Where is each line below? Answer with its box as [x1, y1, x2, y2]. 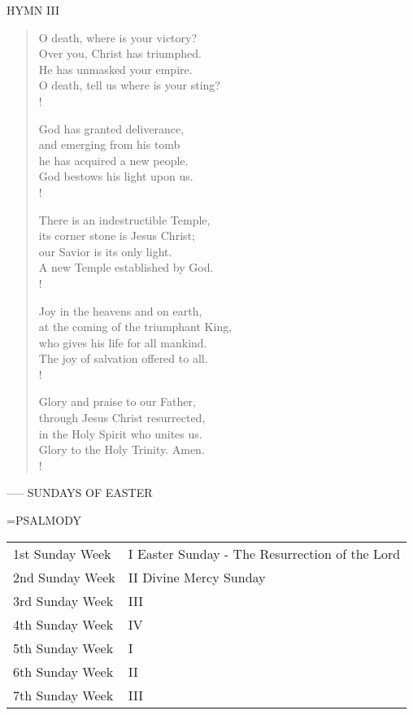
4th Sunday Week [13, 614, 114, 634]
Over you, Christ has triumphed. [38, 45, 202, 62]
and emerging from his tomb [38, 136, 180, 153]
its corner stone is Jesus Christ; [38, 227, 195, 244]
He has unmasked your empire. [38, 60, 193, 77]
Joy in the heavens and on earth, [38, 302, 202, 319]
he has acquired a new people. [38, 151, 189, 168]
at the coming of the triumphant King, [38, 318, 233, 335]
